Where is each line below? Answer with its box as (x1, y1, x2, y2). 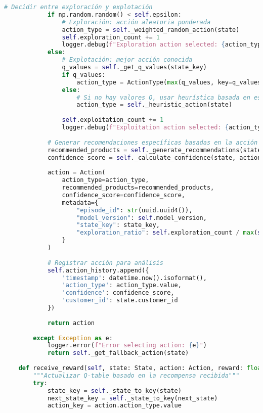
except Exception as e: (33, 334, 113, 342)
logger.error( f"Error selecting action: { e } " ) (47, 342, 207, 349)
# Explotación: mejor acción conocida (62, 56, 193, 64)
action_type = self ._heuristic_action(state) (76, 101, 233, 109)
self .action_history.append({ (47, 266, 149, 274)
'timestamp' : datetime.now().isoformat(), (62, 274, 207, 282)
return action (47, 319, 95, 327)
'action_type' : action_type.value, (62, 282, 182, 289)
